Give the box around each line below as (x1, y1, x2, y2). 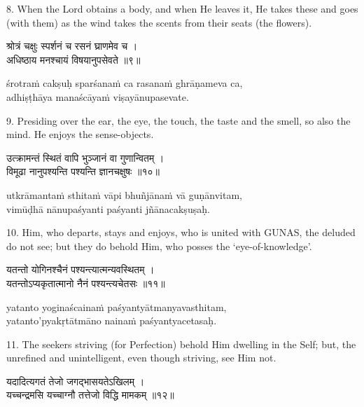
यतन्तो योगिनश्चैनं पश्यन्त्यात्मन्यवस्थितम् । (6, 262, 155, 277)
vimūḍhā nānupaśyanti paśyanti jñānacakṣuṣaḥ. (6, 201, 210, 216)
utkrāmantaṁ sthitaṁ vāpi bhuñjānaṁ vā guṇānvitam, (6, 187, 242, 202)
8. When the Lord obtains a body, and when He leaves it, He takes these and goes (6, 1, 358, 15)
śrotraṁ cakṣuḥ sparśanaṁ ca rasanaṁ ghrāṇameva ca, (6, 76, 243, 90)
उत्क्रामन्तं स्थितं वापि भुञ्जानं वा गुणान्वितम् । (6, 150, 164, 165)
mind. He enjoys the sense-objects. (6, 127, 154, 142)
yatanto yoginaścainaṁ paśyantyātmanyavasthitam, (6, 299, 227, 314)
